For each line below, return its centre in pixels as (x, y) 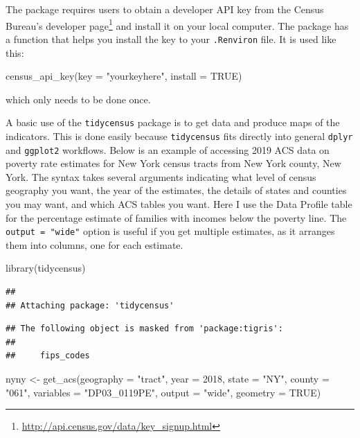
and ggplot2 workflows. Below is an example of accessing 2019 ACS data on (168, 149)
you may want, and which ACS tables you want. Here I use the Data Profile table (179, 204)
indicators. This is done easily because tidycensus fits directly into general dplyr (179, 135)
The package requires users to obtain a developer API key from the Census (165, 9)
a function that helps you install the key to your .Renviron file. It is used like (171, 38)
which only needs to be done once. (78, 99)
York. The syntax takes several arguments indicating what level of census (161, 176)
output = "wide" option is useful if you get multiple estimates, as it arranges (170, 231)
